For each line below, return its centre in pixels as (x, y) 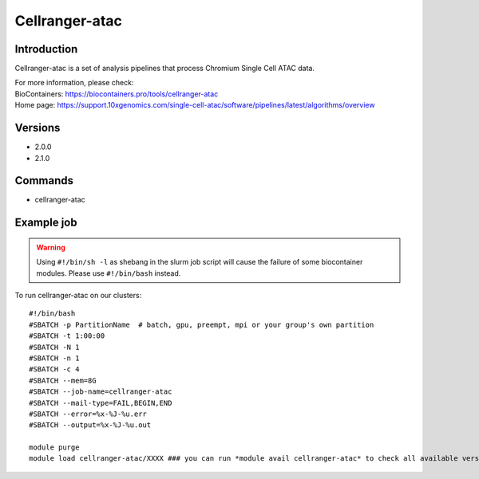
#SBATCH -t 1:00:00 (67, 336)
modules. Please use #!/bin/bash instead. (109, 273)
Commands (44, 181)
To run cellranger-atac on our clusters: (78, 296)
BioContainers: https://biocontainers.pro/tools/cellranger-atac (117, 94)
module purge (54, 448)
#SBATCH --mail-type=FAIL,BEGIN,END (101, 403)
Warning (51, 247)
